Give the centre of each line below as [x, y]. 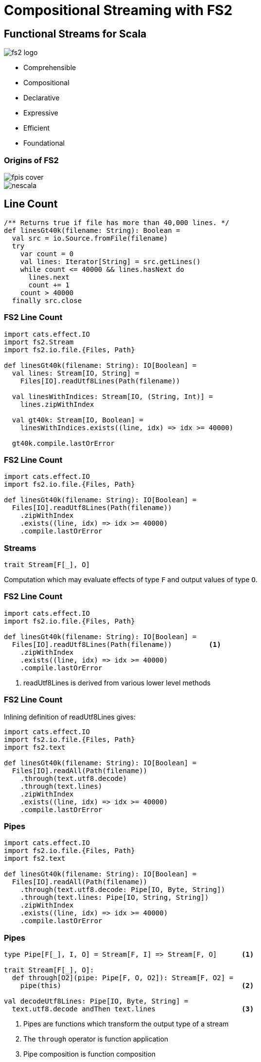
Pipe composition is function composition [90, 1054]
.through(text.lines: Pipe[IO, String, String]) [114, 898]
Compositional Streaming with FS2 [118, 10]
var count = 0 [47, 254]
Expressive [41, 113]
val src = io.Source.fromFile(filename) [90, 238]
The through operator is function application [96, 1039]
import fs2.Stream [39, 342]
